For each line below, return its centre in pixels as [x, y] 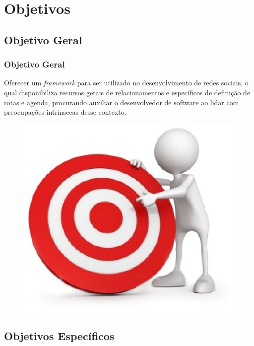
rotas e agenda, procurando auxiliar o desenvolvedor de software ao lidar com [122, 102]
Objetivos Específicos [59, 336]
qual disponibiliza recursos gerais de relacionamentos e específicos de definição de [127, 92]
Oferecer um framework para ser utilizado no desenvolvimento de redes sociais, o [126, 83]
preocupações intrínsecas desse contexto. [65, 112]
